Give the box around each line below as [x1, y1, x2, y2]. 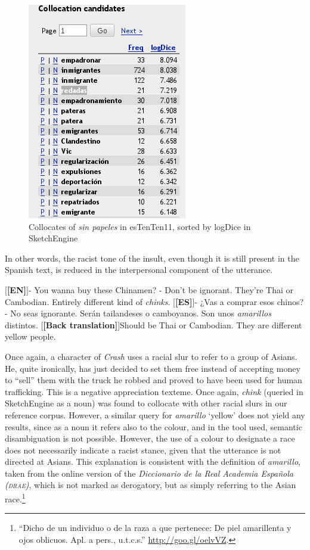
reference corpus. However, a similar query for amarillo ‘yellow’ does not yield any [5, 408, 305, 421]
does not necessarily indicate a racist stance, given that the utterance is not [5, 443, 281, 456]
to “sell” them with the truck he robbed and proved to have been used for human [5, 374, 302, 386]
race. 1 [5, 491, 26, 505]
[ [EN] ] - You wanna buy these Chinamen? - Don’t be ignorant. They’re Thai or [5, 283, 294, 296]
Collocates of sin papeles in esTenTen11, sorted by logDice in [29, 220, 251, 232]
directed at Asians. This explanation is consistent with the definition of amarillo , [5, 455, 301, 468]
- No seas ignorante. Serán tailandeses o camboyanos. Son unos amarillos [5, 307, 271, 319]
